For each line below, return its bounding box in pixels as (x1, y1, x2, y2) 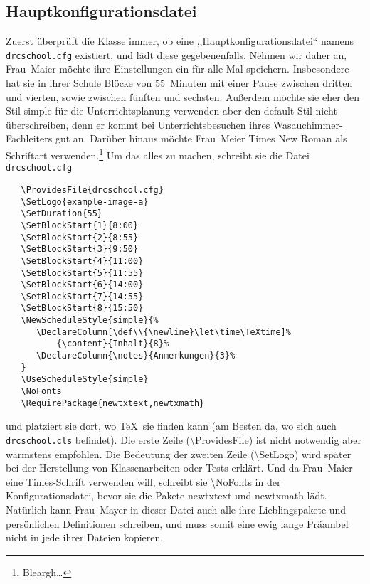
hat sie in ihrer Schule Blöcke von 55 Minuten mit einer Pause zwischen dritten (6, 75, 353, 90)
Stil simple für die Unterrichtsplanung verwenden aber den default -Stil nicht (6, 103, 337, 118)
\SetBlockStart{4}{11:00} (21, 255, 144, 266)
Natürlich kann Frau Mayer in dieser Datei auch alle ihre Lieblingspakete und (6, 502, 347, 517)
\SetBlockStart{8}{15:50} (21, 303, 144, 314)
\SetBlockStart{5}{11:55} (21, 267, 144, 278)
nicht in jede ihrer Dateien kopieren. (6, 530, 164, 545)
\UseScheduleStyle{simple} (21, 374, 149, 385)
